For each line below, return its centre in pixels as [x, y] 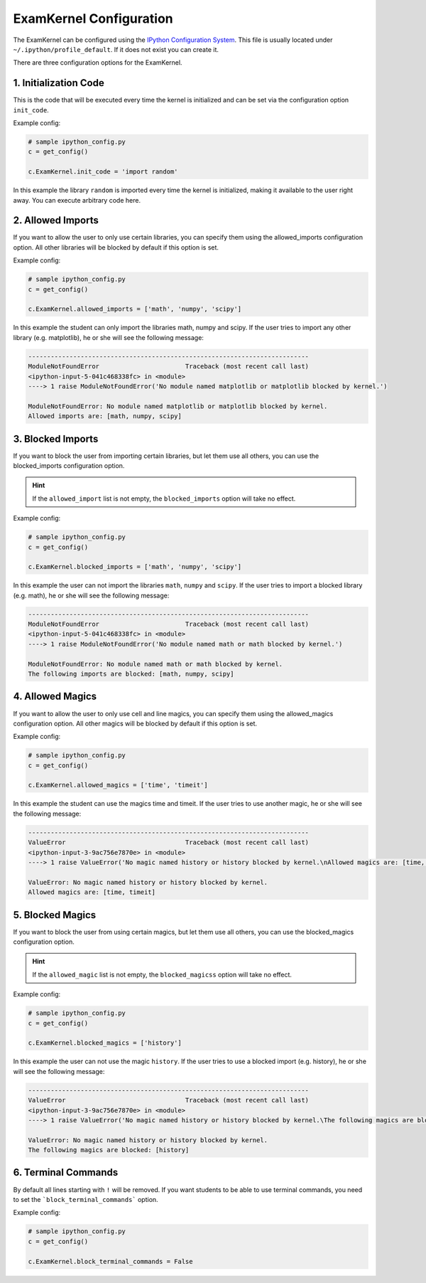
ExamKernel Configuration [93, 18]
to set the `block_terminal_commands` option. [86, 1199]
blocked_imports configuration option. [69, 465]
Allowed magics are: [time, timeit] [92, 892]
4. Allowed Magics [55, 697]
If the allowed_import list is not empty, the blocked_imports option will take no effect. [164, 499]
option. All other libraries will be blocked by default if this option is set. [116, 247]
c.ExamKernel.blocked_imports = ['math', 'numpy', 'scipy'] [135, 567]
